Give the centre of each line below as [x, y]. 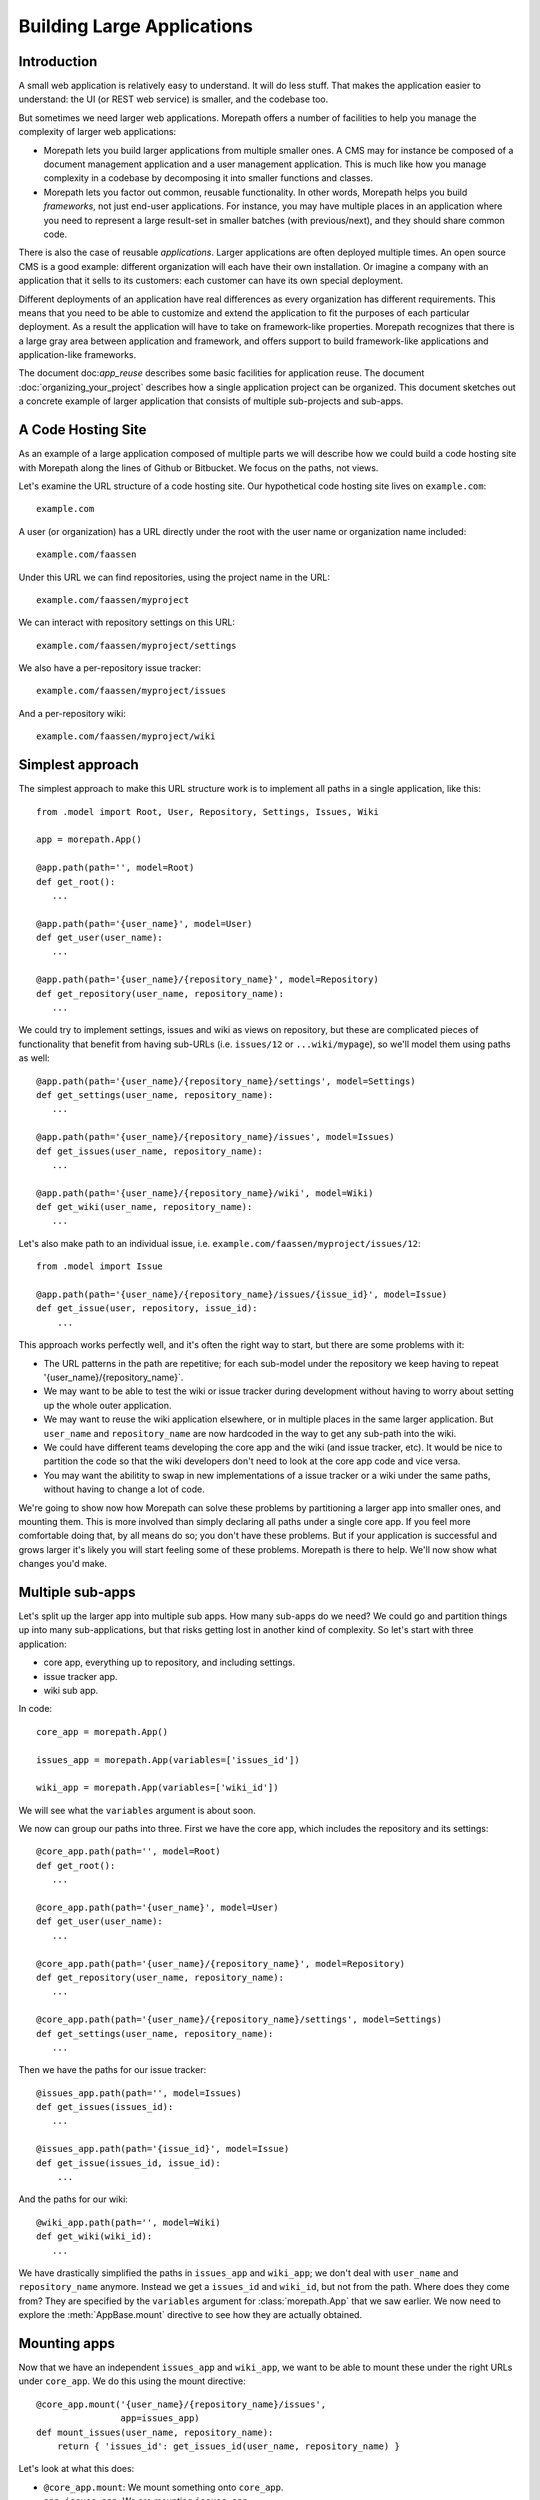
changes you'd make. [62, 1564]
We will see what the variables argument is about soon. [137, 1810]
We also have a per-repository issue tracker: [110, 668]
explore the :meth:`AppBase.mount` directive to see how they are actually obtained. [190, 2315]
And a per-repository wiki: [72, 713]
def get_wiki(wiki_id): [94, 2236]
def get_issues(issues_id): [105, 2107]
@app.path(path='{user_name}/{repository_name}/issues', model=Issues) [215, 1137]
